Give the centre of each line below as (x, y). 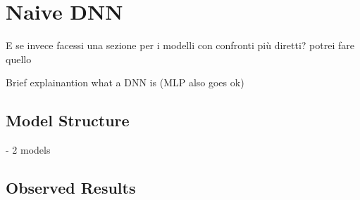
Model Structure (68, 120)
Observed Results (71, 188)
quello (19, 59)
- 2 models (28, 150)
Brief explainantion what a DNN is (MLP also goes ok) (125, 82)
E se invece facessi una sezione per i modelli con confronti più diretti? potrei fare (180, 45)
